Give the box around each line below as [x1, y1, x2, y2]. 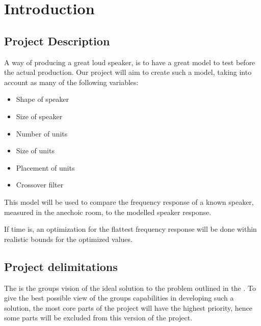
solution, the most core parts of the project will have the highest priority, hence [4, 302, 253, 313]
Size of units [16, 145, 55, 156]
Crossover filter [16, 179, 64, 190]
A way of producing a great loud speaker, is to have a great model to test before [4, 57, 255, 67]
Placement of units [16, 162, 75, 173]
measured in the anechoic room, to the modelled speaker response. [4, 206, 212, 217]
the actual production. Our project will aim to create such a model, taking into [4, 67, 252, 77]
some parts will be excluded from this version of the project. [4, 312, 193, 323]
